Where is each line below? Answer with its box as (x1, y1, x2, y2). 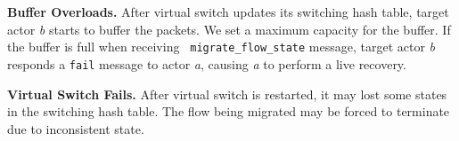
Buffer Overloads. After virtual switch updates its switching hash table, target (7, 3, 449, 20)
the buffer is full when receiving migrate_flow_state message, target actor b (7, 37, 436, 56)
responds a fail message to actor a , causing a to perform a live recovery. (7, 54, 406, 73)
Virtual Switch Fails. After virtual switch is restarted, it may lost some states (7, 84, 447, 103)
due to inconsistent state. (7, 119, 144, 137)
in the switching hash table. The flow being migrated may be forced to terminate (7, 102, 450, 121)
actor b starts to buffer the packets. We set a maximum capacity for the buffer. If (7, 20, 451, 38)
